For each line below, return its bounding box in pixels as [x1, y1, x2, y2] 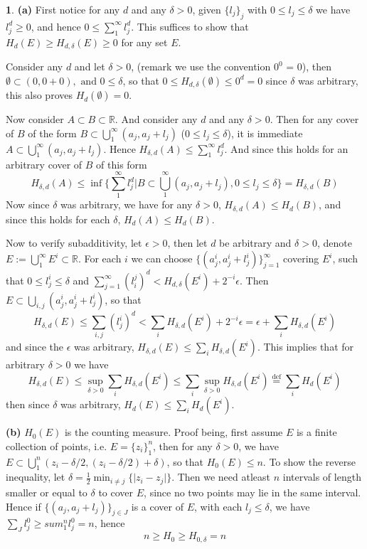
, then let [167, 235, 208, 250]
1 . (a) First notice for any [6, 2, 120, 16]
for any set [121, 34, 168, 49]
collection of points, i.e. [6, 438, 107, 453]
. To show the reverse [262, 454, 356, 469]
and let [74, 59, 105, 74]
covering [283, 251, 319, 266]
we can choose [131, 251, 193, 266]
